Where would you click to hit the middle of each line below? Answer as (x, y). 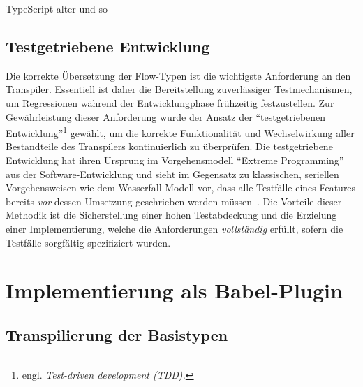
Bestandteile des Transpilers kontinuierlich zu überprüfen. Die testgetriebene (169, 146)
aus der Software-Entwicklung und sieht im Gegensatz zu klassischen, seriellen (172, 174)
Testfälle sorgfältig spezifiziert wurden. (88, 242)
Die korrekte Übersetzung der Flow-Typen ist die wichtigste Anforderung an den (178, 75)
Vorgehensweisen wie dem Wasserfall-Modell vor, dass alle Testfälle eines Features (181, 188)
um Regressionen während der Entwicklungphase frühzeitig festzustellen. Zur (170, 102)
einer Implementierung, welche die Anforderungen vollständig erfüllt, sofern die (175, 228)
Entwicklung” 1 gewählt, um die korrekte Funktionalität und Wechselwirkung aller (180, 132)
